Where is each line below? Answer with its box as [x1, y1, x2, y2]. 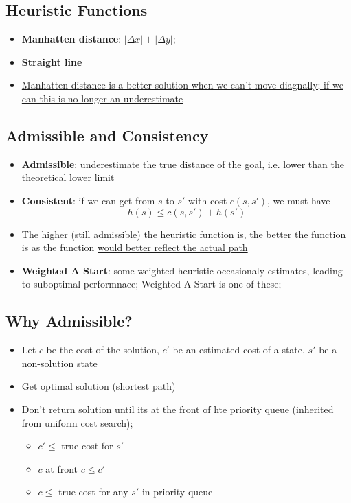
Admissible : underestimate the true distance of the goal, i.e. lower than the [21, 156, 344, 171]
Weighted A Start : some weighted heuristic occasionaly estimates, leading [21, 263, 343, 277]
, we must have [267, 193, 330, 207]
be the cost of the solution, [46, 342, 159, 357]
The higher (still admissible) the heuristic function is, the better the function [21, 226, 346, 241]
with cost [188, 193, 227, 207]
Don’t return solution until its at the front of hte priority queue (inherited [21, 401, 334, 416]
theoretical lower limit [21, 170, 115, 185]
